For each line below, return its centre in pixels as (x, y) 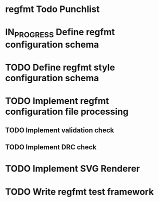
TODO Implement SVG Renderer (72, 169)
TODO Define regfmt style (60, 67)
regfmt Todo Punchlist (52, 9)
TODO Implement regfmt (57, 101)
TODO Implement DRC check (51, 147)
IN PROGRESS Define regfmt (60, 33)
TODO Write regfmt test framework (79, 192)
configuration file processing (67, 112)
